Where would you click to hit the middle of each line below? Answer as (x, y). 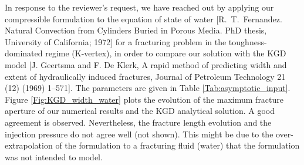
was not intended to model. (54, 156)
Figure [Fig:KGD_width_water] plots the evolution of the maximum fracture (144, 99)
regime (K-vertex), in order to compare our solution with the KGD (166, 53)
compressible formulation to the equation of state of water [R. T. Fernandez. (143, 18)
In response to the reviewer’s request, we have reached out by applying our (139, 7)
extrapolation (29, 145)
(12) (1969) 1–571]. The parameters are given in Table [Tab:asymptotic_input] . (148, 88)
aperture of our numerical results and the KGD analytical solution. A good (140, 111)
